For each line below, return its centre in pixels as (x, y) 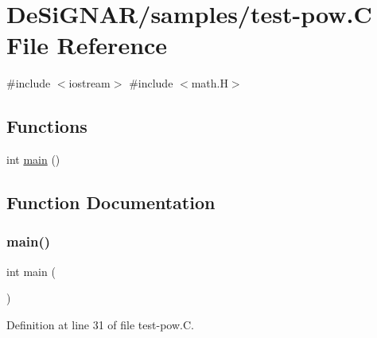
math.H (210, 83)
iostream (89, 83)
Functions (47, 126)
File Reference (87, 45)
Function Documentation (111, 202)
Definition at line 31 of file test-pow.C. (100, 324)
